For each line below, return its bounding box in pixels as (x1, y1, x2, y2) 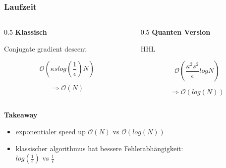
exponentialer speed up (15, 126, 86, 136)
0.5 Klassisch (4, 27, 47, 37)
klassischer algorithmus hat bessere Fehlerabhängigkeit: (15, 143, 183, 153)
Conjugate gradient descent (4, 43, 87, 54)
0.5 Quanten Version (140, 27, 211, 37)
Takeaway (4, 110, 38, 120)
